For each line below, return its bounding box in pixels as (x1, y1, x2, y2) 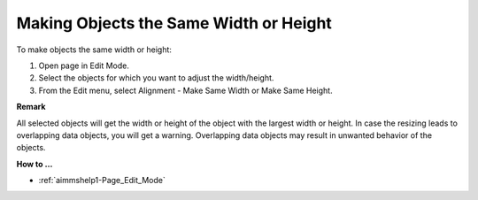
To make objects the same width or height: (16, 44, 173, 55)
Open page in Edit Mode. (38, 60, 130, 71)
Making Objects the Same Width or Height (16, 13, 332, 33)
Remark (16, 102, 46, 112)
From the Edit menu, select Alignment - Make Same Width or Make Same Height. (38, 85, 333, 96)
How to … (16, 158, 53, 169)
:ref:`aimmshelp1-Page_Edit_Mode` (38, 175, 166, 186)
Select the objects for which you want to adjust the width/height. (38, 73, 274, 83)
